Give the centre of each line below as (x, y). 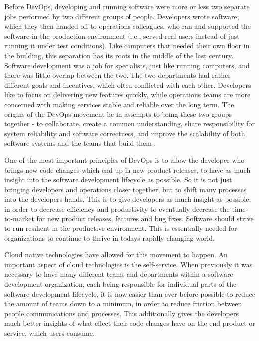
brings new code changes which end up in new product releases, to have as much (128, 170)
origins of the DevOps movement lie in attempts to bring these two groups (118, 114)
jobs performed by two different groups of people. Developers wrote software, (122, 16)
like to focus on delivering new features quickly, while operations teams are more (128, 94)
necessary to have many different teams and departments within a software (119, 274)
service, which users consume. (50, 333)
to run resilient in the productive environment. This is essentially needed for (121, 228)
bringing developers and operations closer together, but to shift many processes (126, 189)
